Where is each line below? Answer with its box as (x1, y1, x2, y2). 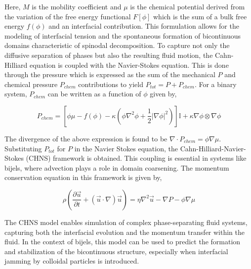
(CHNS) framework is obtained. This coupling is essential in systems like (26, 153, 247, 163)
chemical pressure (4, 79, 58, 89)
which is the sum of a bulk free (153, 11, 247, 21)
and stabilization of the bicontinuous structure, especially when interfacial (4, 246, 228, 256)
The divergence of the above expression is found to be (4, 133, 167, 143)
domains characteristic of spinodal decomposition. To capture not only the (4, 40, 230, 50)
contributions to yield (78, 79, 143, 89)
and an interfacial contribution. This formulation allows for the (48, 21, 239, 31)
